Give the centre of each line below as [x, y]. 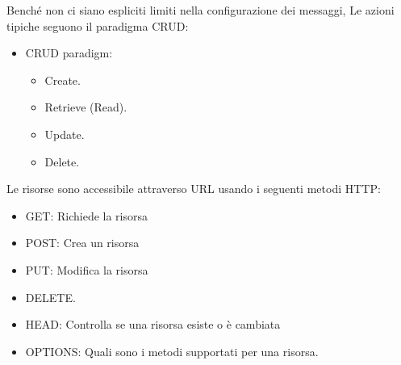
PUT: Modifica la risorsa [87, 269]
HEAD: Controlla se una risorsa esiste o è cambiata [153, 324]
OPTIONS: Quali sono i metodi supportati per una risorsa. [172, 351]
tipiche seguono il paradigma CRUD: [98, 25]
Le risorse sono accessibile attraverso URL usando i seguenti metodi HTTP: [194, 189]
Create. [63, 80]
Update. [65, 134]
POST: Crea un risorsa [82, 243]
